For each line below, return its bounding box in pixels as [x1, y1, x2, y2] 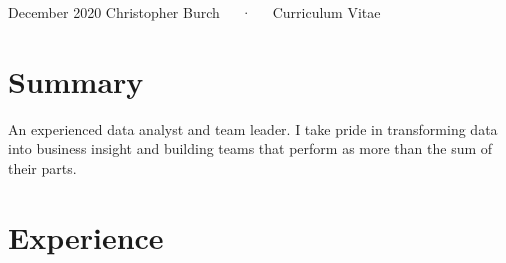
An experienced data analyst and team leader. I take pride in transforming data [8, 118, 498, 139]
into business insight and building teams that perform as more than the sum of [8, 138, 493, 159]
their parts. [8, 157, 77, 178]
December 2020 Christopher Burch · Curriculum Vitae [8, 2, 381, 22]
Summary [8, 60, 144, 101]
